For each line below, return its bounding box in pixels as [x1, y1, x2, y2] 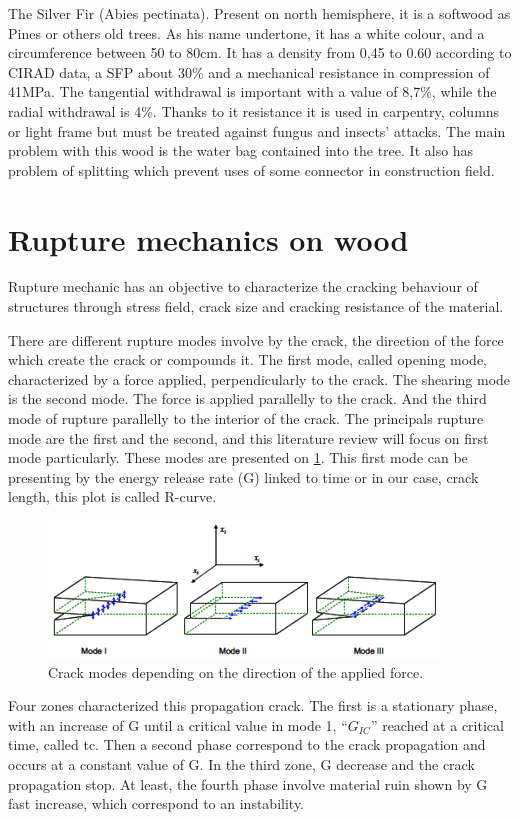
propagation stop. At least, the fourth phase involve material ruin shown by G [8, 773, 488, 794]
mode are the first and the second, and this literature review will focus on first [8, 427, 489, 448]
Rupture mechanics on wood [8, 218, 409, 259]
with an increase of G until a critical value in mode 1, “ [8, 714, 348, 735]
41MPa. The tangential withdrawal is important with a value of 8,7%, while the [8, 81, 497, 102]
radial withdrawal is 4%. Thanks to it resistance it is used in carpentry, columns [8, 100, 500, 121]
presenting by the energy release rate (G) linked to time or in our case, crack [8, 466, 479, 487]
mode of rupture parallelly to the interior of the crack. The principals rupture [8, 408, 484, 429]
